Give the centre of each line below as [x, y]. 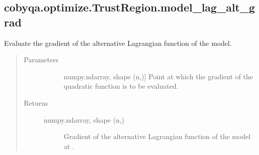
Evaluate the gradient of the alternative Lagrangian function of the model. [118, 43]
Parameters [41, 60]
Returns [36, 102]
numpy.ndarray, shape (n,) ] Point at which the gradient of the [158, 76]
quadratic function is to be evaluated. [121, 86]
